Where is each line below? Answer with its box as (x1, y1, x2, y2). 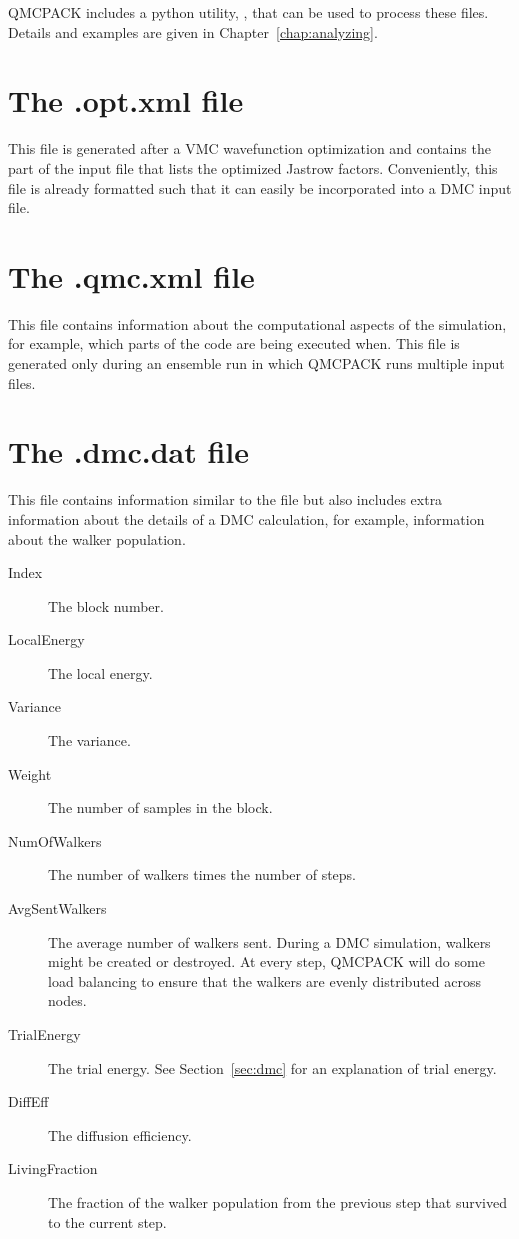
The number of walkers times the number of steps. (48, 864, 356, 885)
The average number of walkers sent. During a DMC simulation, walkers (48, 931, 491, 952)
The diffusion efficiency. (48, 1124, 192, 1145)
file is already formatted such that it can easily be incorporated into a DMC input (8, 177, 512, 198)
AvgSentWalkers (8, 898, 107, 919)
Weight (8, 763, 52, 784)
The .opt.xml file (8, 80, 244, 121)
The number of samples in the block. (48, 797, 273, 818)
